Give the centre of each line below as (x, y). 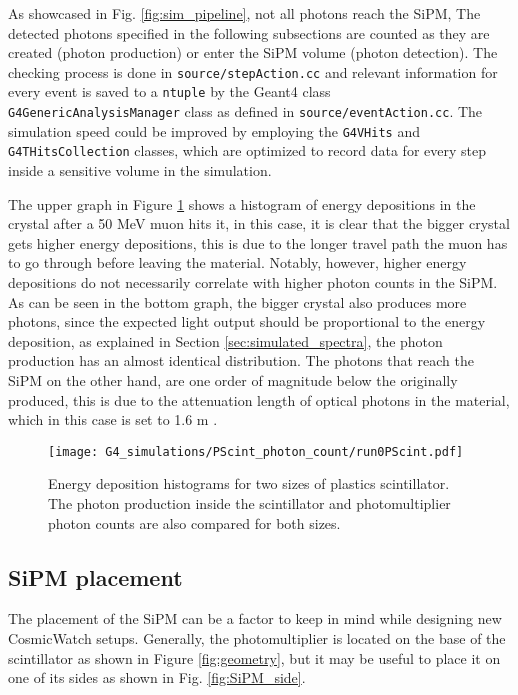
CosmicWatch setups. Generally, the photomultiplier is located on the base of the (257, 638)
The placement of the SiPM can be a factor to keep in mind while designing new (255, 618)
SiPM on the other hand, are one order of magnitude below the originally (233, 380)
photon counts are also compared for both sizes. (194, 522)
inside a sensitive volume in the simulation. (140, 170)
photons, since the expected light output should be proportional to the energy (247, 321)
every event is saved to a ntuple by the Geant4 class (169, 91)
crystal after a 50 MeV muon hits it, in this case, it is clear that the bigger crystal (259, 223)
